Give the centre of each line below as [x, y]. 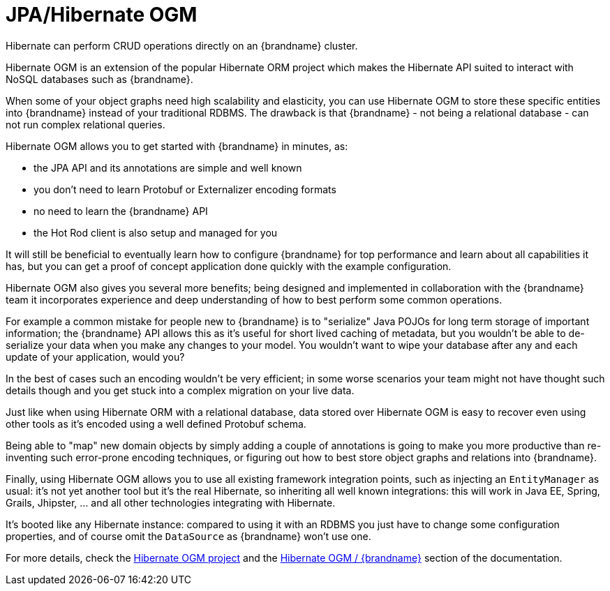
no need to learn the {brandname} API [121, 211]
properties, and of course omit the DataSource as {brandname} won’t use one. [188, 536]
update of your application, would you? [95, 357]
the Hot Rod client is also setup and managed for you [156, 232]
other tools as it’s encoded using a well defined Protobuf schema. [156, 424]
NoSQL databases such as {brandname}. [99, 79]
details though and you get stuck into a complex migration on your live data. [180, 390]
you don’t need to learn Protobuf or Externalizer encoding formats [185, 189]
